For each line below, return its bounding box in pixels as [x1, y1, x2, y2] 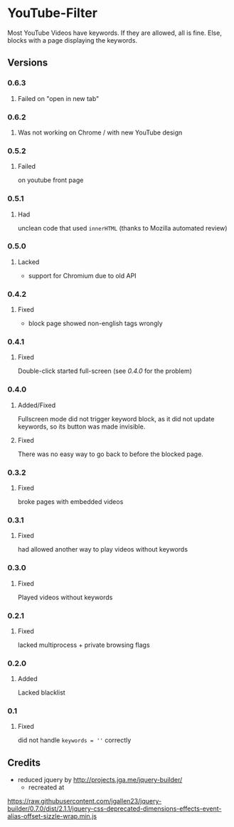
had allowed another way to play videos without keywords [17, 545, 188, 554]
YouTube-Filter [7, 5, 98, 21]
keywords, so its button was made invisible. [17, 422, 146, 431]
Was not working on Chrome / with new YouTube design [17, 128, 183, 137]
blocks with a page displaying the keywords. [7, 36, 137, 44]
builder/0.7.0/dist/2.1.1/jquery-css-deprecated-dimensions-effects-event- [7, 804, 222, 813]
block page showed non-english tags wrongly [28, 319, 163, 328]
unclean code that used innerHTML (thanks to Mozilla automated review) [17, 223, 228, 232]
